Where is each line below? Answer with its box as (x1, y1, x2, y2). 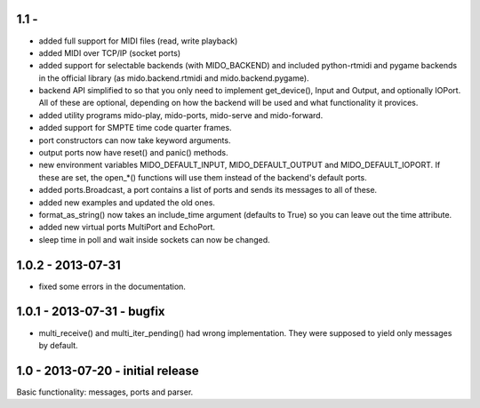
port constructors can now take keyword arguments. (38, 134, 231, 146)
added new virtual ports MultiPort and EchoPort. (38, 222, 216, 233)
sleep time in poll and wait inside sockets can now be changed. (38, 234, 270, 244)
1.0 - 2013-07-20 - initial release (16, 363, 199, 378)
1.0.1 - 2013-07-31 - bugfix (16, 304, 165, 319)
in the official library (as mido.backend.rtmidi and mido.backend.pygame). (38, 72, 310, 84)
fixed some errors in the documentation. (38, 281, 187, 292)
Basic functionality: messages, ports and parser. (16, 387, 194, 397)
